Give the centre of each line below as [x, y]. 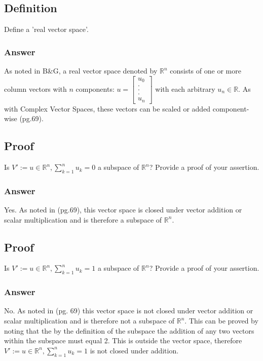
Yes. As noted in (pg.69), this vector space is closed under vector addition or [123, 210]
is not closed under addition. [134, 350]
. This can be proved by [221, 321]
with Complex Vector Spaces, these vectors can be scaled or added [107, 108]
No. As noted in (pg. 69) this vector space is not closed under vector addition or [129, 311]
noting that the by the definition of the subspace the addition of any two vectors [129, 330]
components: [95, 88]
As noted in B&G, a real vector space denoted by [81, 71]
